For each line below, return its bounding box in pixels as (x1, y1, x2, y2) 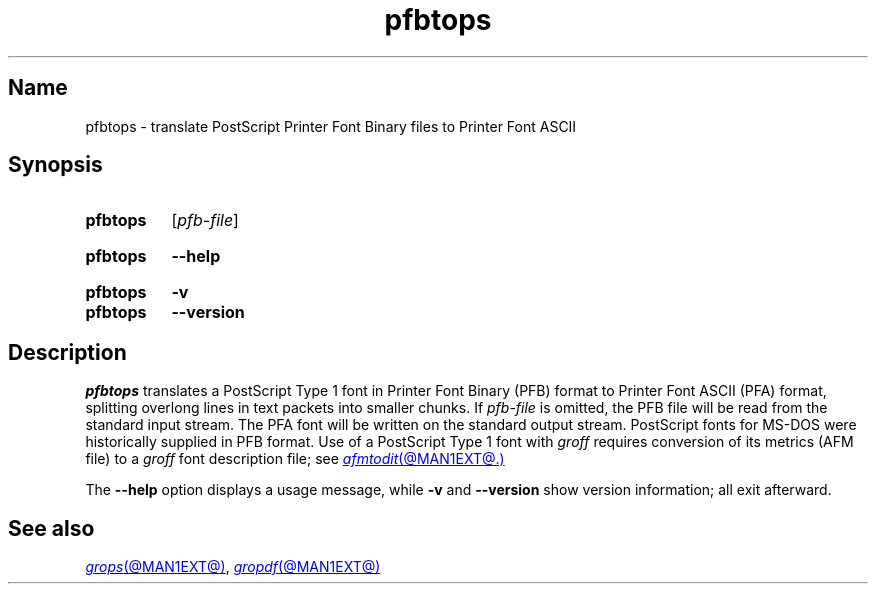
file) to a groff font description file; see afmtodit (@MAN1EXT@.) (85, 450, 505, 468)
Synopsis (8, 152, 103, 178)
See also (8, 515, 95, 541)
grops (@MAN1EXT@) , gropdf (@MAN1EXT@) (85, 558, 381, 576)
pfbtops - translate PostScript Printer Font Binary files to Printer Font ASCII (85, 117, 577, 135)
